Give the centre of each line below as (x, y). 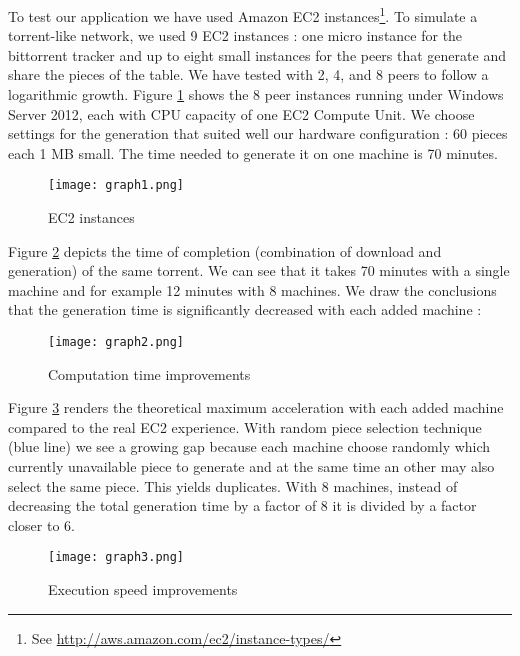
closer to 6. (41, 524)
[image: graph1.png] (116, 185)
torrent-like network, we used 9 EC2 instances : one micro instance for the (235, 35)
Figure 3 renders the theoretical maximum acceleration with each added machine (256, 407)
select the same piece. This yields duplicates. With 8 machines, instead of (233, 485)
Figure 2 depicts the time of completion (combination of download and (225, 250)
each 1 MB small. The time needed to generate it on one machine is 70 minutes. (253, 152)
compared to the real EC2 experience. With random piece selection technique (245, 426)
